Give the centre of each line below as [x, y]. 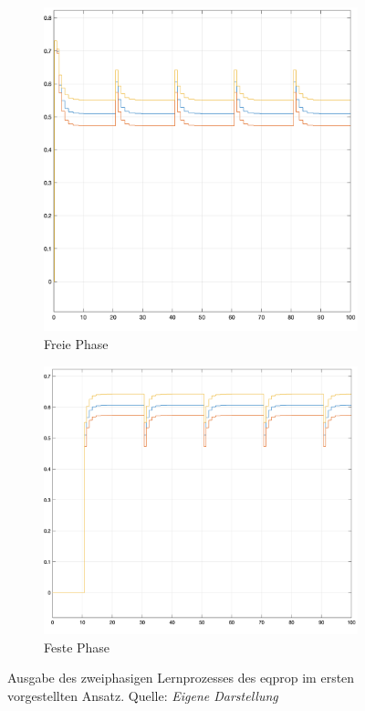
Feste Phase [77, 647]
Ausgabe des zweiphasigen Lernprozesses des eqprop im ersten [181, 678]
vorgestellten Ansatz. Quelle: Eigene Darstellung [143, 695]
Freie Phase [76, 343]
